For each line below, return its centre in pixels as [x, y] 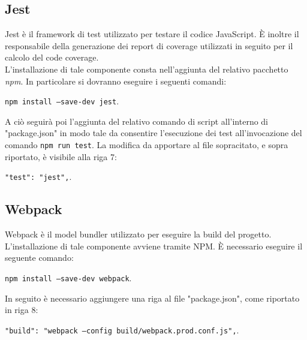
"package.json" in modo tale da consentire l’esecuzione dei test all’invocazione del [153, 133]
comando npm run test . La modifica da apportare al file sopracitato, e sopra [147, 145]
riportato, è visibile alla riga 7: [61, 156]
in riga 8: [22, 310]
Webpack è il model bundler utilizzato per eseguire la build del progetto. [138, 234]
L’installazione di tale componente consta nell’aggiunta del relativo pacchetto [147, 69]
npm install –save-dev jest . [62, 101]
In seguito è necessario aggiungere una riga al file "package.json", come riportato [152, 298]
